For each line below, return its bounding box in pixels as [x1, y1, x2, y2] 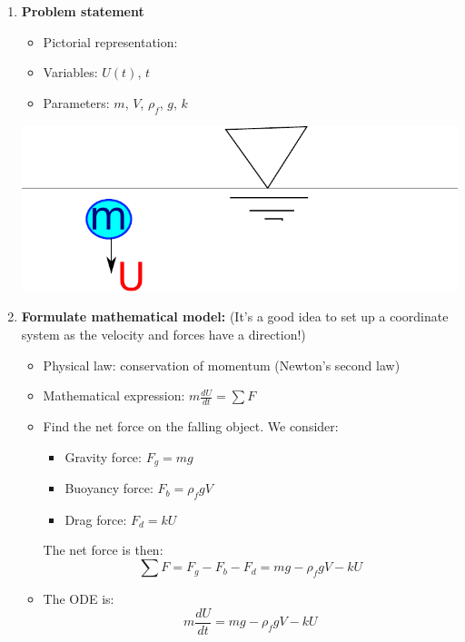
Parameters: [43, 93, 110, 112]
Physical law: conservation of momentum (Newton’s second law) [43, 355, 401, 374]
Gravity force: [64, 447, 142, 466]
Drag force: [64, 509, 127, 528]
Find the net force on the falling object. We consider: [43, 417, 339, 436]
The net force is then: [43, 540, 163, 559]
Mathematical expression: [43, 386, 185, 405]
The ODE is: [43, 589, 114, 608]
